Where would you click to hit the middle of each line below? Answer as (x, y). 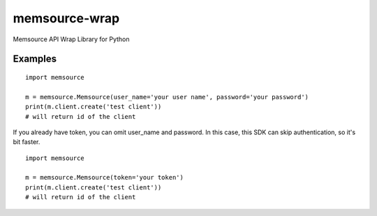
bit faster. (27, 142)
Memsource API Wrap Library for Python (71, 39)
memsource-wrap (66, 18)
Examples (35, 59)
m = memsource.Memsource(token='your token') (105, 178)
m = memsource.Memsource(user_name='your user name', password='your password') (167, 97)
